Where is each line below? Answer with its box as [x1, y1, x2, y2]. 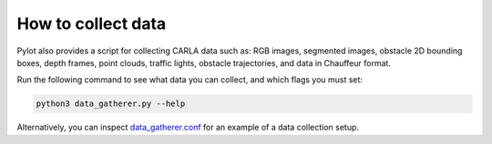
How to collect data [16, 14, 167, 34]
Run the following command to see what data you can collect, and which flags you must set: [16, 74, 364, 85]
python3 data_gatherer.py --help [36, 99, 186, 109]
